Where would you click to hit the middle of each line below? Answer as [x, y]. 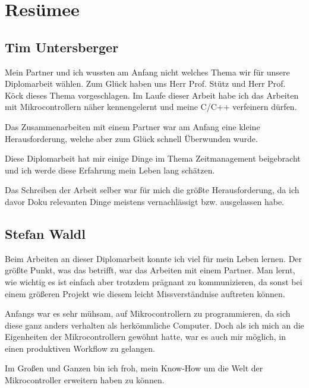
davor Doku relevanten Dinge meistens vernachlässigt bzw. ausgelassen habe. [145, 201]
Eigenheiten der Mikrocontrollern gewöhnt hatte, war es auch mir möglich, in [146, 337]
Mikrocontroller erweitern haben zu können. [85, 380]
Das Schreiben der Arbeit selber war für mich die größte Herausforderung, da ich [152, 190]
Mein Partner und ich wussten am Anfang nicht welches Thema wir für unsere [147, 72]
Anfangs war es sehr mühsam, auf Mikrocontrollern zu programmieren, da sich [148, 313]
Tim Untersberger [62, 47]
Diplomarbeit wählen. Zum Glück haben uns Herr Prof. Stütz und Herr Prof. [145, 83]
